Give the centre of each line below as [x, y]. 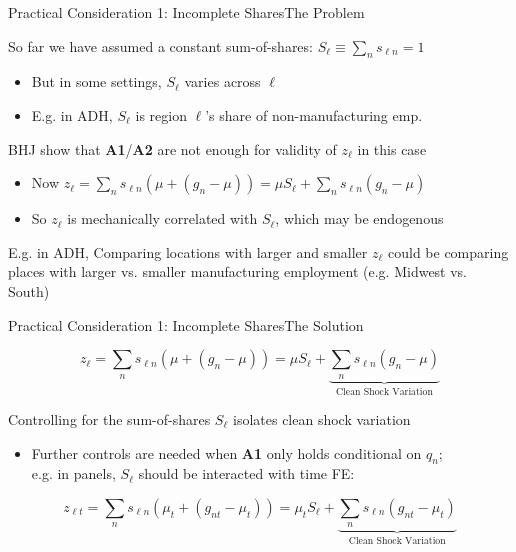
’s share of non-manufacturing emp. [314, 114]
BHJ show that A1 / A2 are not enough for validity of [172, 148]
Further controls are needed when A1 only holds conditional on [226, 452]
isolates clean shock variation [321, 418]
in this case [392, 148]
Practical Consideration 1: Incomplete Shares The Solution [186, 324]
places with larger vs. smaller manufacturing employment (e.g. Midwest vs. [238, 271]
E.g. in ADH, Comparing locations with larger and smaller [188, 251]
